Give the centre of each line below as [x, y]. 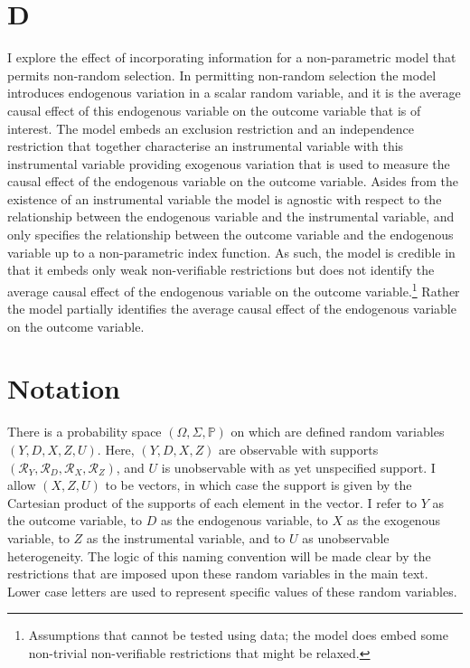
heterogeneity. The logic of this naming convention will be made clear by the [219, 555]
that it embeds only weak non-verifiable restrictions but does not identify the [221, 270]
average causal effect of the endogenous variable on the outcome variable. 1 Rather [234, 289]
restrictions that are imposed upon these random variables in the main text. [218, 574]
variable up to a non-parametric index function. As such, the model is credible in [231, 252]
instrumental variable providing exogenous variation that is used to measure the [229, 163]
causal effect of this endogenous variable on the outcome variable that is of [214, 110]
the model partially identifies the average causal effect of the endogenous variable [232, 309]
